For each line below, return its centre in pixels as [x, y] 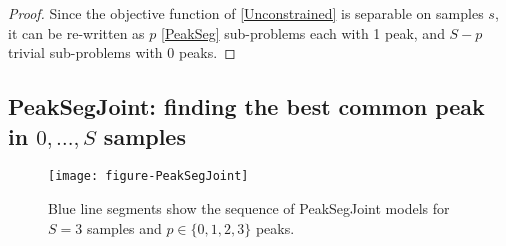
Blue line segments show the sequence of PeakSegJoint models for [249, 208]
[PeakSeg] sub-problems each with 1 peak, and [303, 32]
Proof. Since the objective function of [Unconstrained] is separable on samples [246, 13]
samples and [124, 227]
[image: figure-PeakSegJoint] [148, 176]
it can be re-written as [76, 32]
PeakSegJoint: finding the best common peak [246, 106]
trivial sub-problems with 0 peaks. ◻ [122, 52]
